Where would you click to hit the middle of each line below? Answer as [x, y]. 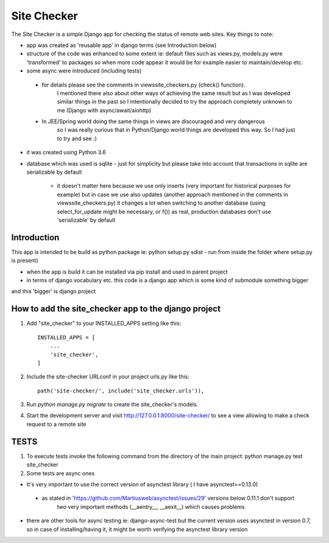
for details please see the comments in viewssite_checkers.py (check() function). [143, 85]
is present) [25, 261]
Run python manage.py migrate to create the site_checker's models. [112, 405]
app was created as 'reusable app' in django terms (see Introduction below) [122, 45]
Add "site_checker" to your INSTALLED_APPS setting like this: [104, 324]
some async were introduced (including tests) [84, 71]
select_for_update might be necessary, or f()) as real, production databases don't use [164, 211]
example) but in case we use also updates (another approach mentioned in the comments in [173, 194]
